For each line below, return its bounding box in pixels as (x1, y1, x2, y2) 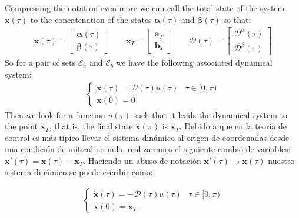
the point (5, 120, 38, 132)
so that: (223, 13, 251, 25)
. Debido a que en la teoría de (179, 120, 287, 132)
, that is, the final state (49, 120, 133, 132)
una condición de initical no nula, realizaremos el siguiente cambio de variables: (5, 143, 291, 155)
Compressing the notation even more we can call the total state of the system (5, 2, 285, 14)
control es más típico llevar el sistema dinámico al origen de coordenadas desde (5, 131, 290, 143)
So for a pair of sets (5, 56, 76, 69)
